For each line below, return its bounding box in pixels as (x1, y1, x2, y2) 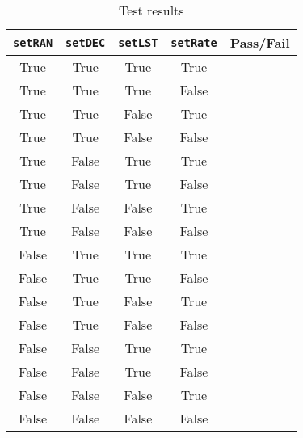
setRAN (13, 36, 53, 49)
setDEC (65, 36, 106, 49)
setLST (118, 36, 158, 49)
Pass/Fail (229, 33, 290, 52)
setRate (170, 36, 217, 49)
